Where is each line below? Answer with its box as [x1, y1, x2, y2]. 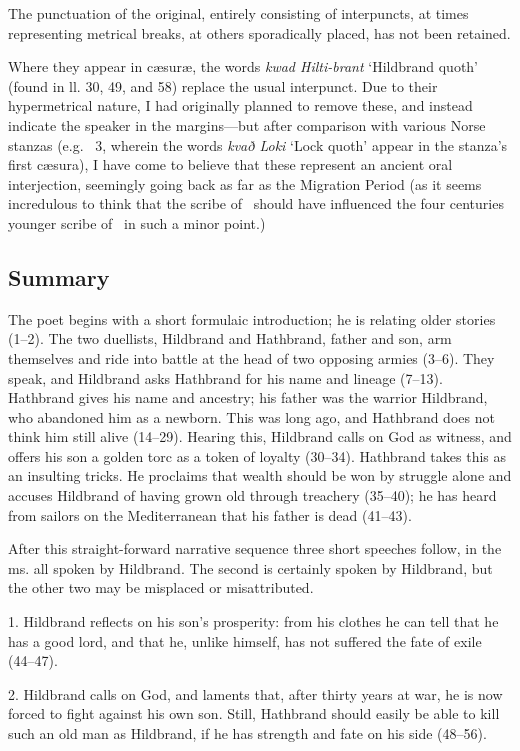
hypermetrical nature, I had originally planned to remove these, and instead [8, 95, 473, 116]
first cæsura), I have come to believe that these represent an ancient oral [8, 154, 453, 175]
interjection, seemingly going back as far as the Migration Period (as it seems [8, 173, 482, 194]
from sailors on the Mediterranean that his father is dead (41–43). [8, 504, 412, 525]
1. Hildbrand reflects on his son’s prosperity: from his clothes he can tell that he [8, 611, 499, 632]
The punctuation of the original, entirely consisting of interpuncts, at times [8, 3, 469, 23]
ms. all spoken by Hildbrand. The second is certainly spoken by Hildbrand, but [8, 557, 493, 578]
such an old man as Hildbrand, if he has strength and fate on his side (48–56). [8, 723, 487, 744]
